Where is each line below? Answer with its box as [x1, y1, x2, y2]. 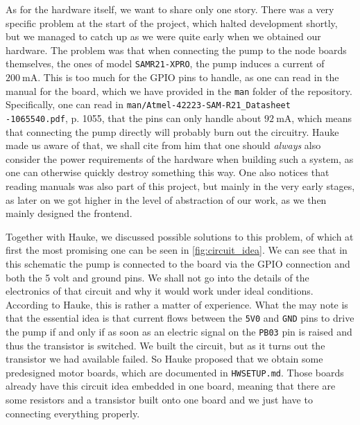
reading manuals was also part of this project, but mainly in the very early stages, [6, 178, 355, 193]
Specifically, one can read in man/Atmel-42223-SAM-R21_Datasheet [6, 97, 291, 112]
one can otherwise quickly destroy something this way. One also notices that [6, 165, 329, 180]
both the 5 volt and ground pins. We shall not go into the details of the [6, 270, 309, 284]
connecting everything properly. [6, 406, 140, 420]
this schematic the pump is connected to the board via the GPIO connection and [6, 256, 350, 270]
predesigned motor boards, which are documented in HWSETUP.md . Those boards [6, 365, 344, 379]
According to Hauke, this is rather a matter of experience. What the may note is [6, 297, 348, 311]
